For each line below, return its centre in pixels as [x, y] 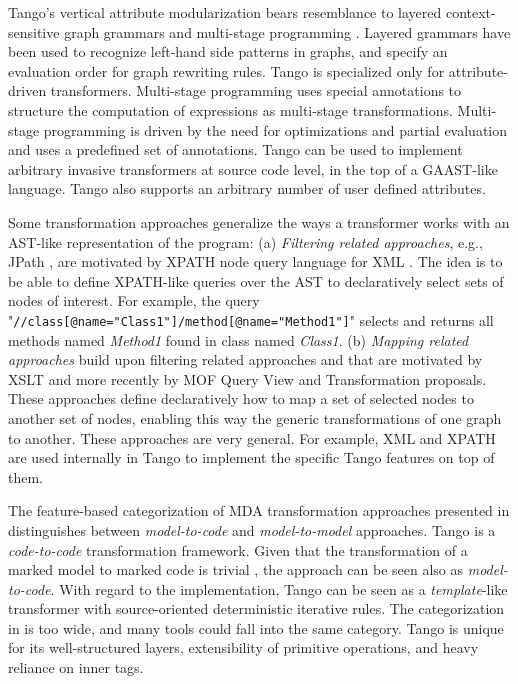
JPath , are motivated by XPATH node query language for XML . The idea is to [255, 261]
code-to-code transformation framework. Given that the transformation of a [238, 549]
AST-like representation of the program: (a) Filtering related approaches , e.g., [245, 241]
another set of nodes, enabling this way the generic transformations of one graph [255, 417]
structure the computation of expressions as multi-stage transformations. [230, 109]
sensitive [34, 31]
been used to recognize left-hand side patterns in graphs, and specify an [228, 51]
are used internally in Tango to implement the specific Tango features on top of [251, 457]
